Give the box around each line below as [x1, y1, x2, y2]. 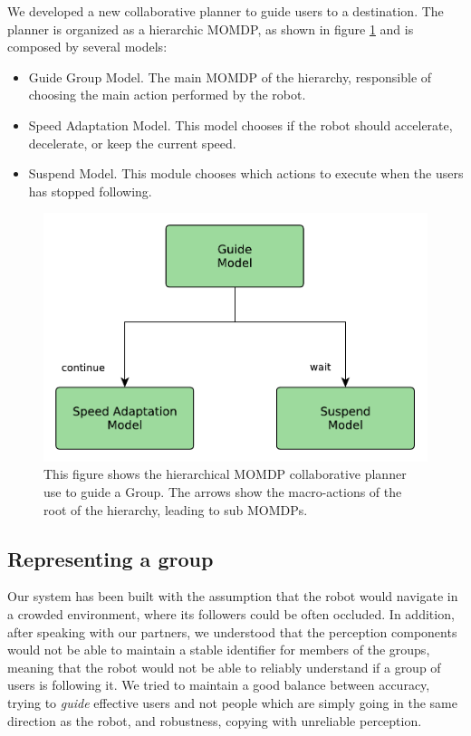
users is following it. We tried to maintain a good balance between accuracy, [7, 675, 430, 694]
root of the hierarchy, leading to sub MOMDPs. [43, 500, 308, 519]
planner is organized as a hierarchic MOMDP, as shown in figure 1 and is [7, 19, 414, 38]
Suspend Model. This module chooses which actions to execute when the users [28, 164, 464, 183]
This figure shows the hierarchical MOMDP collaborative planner [43, 464, 407, 483]
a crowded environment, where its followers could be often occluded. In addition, [7, 605, 455, 624]
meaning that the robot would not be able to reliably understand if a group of [7, 657, 441, 676]
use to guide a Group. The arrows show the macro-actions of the [43, 483, 402, 502]
